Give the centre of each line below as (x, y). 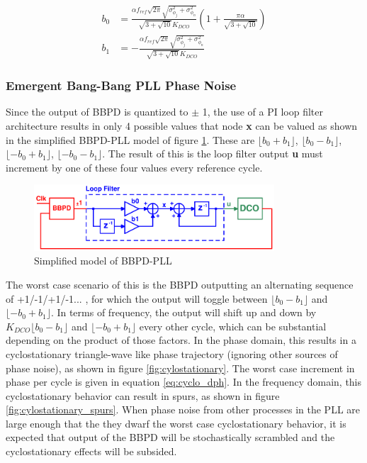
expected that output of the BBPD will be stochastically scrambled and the (170, 437)
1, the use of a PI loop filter (263, 112)
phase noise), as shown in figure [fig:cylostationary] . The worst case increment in (180, 368)
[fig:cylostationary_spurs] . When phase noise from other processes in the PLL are (183, 409)
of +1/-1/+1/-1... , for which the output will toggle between (137, 298)
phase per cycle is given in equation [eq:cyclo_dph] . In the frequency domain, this (184, 382)
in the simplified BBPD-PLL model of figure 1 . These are (130, 139)
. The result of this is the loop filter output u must (213, 154)
